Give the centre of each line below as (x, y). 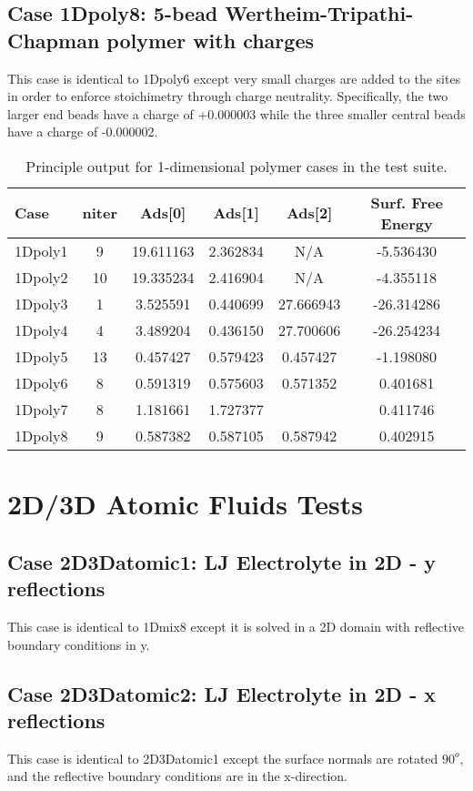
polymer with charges (210, 40)
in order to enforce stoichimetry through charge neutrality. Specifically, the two (228, 96)
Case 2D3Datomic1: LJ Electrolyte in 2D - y (222, 561)
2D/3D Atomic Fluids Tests (186, 504)
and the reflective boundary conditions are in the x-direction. (177, 776)
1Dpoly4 (41, 330)
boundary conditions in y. (79, 644)
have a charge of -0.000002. (83, 132)
